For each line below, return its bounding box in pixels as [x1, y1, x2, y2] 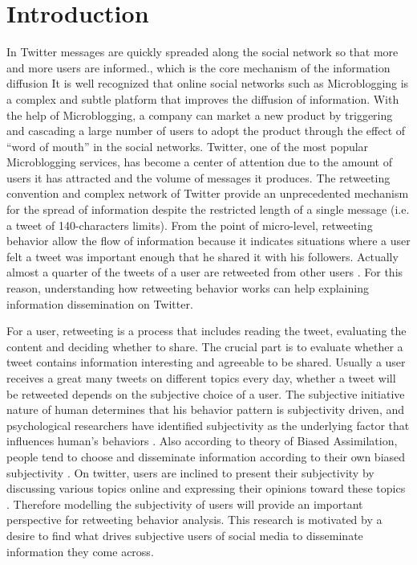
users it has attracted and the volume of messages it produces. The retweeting [6, 169, 391, 186]
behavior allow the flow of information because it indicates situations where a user [6, 232, 411, 249]
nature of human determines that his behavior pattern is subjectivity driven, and [6, 401, 405, 418]
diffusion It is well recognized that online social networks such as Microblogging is [6, 75, 409, 92]
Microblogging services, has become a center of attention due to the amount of [6, 154, 392, 170]
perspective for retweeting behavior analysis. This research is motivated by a [6, 511, 383, 528]
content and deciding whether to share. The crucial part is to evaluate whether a [6, 338, 403, 354]
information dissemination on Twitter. [6, 295, 193, 312]
